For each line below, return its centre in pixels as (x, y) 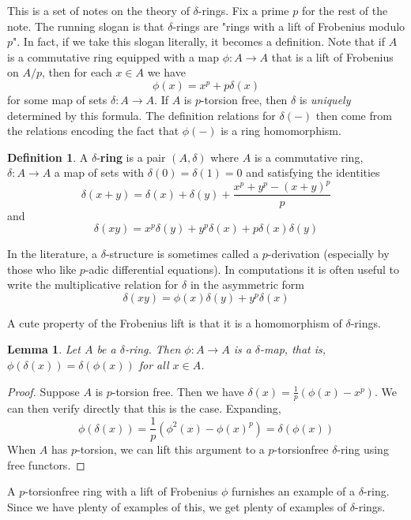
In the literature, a (53, 254)
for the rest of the (345, 10)
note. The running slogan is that (86, 26)
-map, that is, (293, 349)
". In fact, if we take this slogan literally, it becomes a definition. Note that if (199, 41)
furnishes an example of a (293, 491)
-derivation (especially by (328, 254)
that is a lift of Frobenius (332, 56)
